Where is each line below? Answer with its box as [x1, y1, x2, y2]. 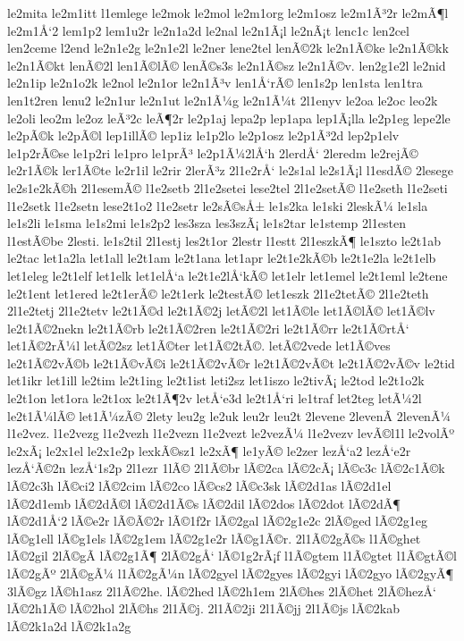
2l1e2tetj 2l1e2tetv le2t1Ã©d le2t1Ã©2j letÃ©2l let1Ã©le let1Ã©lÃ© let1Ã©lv [7, 301, 435, 320]
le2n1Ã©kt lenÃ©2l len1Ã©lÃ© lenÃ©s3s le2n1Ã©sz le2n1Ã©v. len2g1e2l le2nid [7, 55, 446, 74]
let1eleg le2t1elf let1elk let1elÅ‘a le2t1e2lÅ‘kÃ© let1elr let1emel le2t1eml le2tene [7, 266, 448, 284]
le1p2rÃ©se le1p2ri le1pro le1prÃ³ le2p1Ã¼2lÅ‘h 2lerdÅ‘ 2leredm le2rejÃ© [7, 143, 418, 162]
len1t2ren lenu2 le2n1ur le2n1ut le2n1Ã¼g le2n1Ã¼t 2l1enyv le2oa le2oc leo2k [7, 90, 438, 109]
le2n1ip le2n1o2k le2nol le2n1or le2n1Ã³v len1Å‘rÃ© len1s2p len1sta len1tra [7, 73, 423, 92]
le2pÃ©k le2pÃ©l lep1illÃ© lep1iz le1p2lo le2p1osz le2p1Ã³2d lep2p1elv [7, 126, 400, 145]
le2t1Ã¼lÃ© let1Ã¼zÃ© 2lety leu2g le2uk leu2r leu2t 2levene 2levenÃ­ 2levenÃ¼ [7, 406, 451, 425]
